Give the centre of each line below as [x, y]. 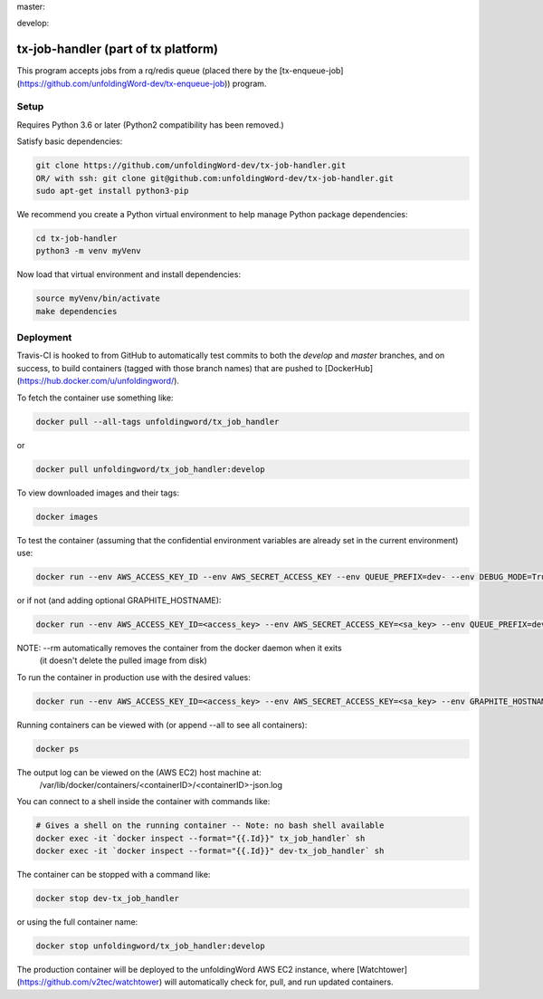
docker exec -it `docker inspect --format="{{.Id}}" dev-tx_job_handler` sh [210, 851]
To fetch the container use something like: [95, 398]
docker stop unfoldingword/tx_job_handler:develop [151, 946]
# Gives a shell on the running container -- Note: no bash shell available [210, 826]
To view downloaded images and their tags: [98, 493]
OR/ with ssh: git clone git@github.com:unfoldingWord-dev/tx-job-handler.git [214, 178]
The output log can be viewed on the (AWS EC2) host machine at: [139, 772]
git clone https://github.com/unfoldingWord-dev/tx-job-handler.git [191, 166]
